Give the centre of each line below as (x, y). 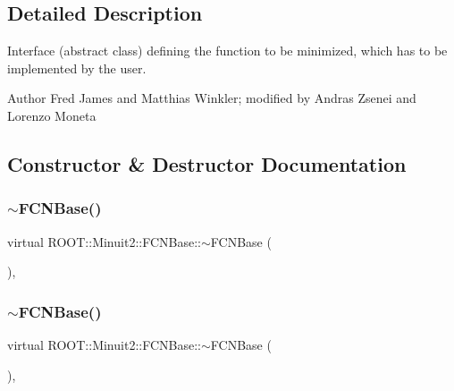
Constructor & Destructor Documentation (207, 163)
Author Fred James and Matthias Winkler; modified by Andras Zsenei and (212, 98)
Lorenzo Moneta (52, 115)
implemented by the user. (77, 68)
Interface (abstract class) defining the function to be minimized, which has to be (227, 51)
